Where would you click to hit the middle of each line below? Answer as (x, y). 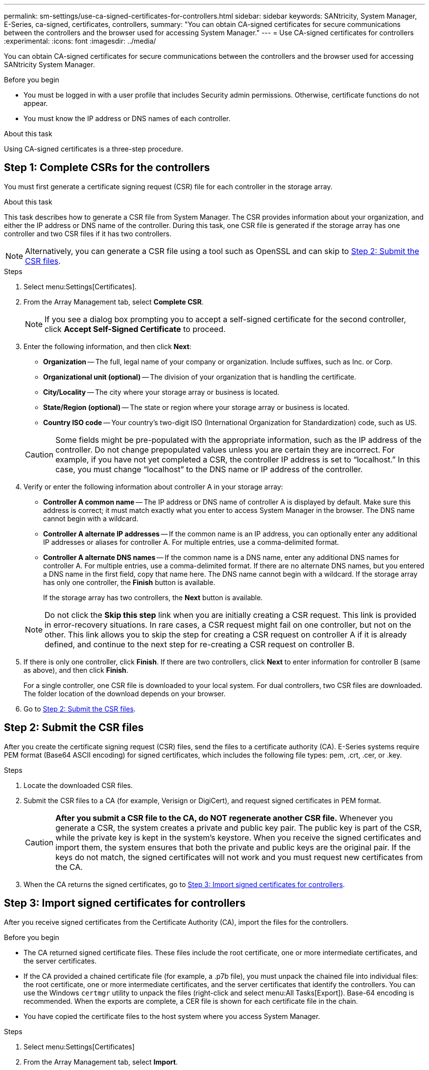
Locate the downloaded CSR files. (78, 785)
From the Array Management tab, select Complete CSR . (114, 302)
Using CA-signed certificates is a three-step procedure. (94, 149)
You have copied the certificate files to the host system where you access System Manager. (172, 1016)
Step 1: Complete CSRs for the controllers (107, 168)
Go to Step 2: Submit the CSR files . (80, 709)
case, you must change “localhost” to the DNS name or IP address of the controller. (209, 469)
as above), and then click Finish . (76, 670)
